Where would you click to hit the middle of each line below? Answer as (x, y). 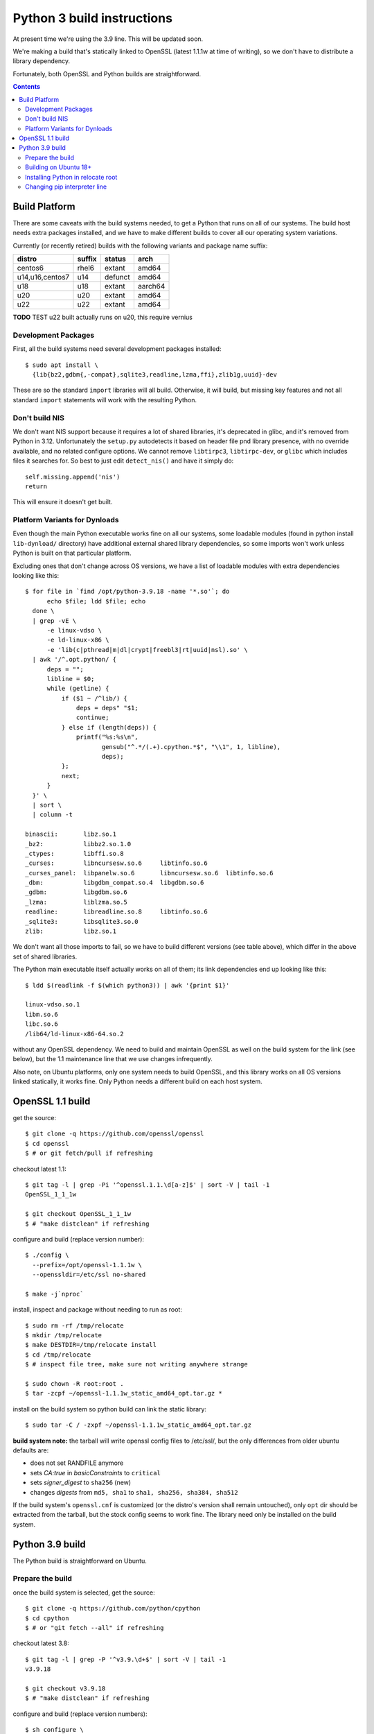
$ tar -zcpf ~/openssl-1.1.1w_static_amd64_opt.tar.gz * (124, 1393)
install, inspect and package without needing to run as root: (98, 1310)
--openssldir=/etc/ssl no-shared (89, 1275)
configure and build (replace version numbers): (80, 1714)
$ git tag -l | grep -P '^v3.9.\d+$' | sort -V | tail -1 (126, 1659)
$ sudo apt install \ (62, 365)
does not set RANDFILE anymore (77, 1463)
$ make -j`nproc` (54, 1294)
